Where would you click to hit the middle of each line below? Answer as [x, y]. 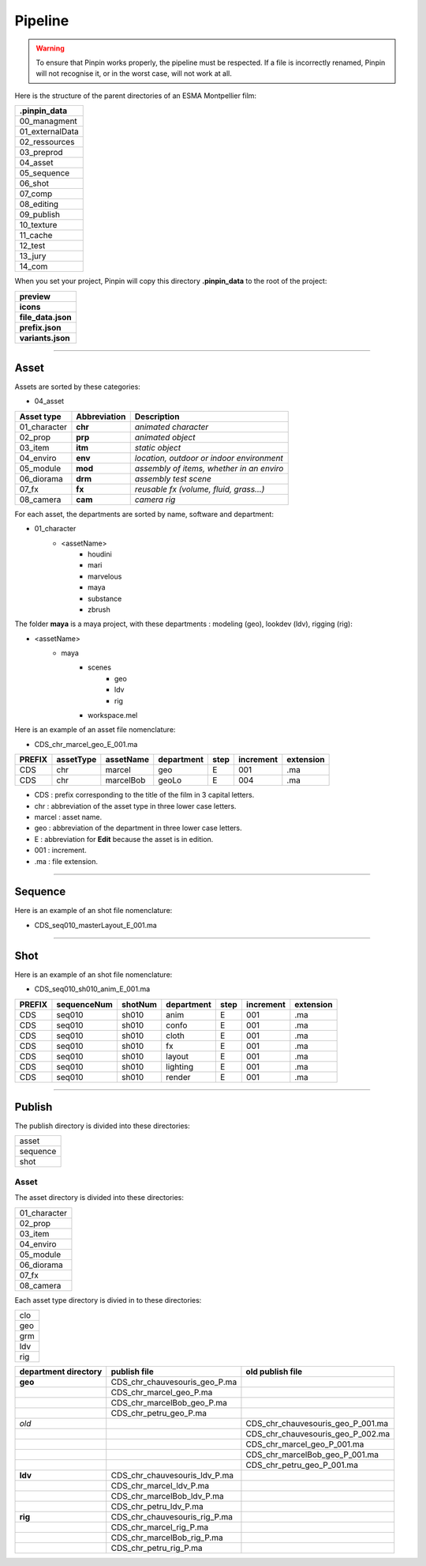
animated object [165, 437]
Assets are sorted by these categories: [78, 387]
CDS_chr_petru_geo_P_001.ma [302, 1465]
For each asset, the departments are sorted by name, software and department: [144, 514]
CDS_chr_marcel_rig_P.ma [160, 1527]
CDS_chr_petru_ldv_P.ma [157, 1506]
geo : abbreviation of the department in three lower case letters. [138, 828]
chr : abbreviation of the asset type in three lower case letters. [135, 806]
